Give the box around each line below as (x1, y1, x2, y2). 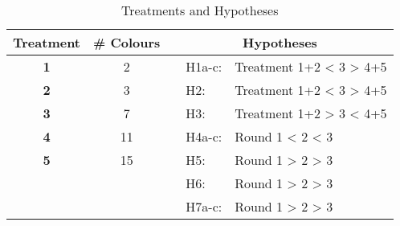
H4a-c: (186, 127, 222, 146)
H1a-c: (186, 57, 222, 76)
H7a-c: (186, 197, 222, 216)
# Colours (93, 33, 161, 51)
